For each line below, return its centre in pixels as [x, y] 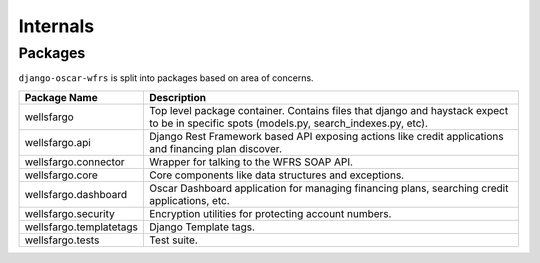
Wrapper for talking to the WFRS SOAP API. [251, 162]
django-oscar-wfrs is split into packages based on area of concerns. [166, 78]
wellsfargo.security [69, 213]
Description [178, 97]
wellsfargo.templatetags [81, 227]
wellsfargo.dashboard [76, 194]
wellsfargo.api [58, 142]
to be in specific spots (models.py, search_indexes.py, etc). [289, 123]
